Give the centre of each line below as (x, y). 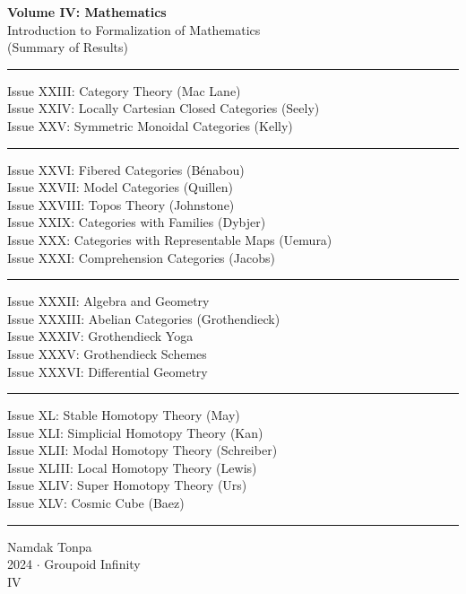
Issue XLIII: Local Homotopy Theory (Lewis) (132, 467)
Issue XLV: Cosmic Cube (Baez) (96, 503)
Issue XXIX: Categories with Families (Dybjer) (137, 222)
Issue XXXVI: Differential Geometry (108, 371)
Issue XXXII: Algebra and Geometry (108, 301)
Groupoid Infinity (92, 564)
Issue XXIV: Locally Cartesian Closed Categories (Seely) (164, 108)
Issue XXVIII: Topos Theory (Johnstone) (121, 204)
